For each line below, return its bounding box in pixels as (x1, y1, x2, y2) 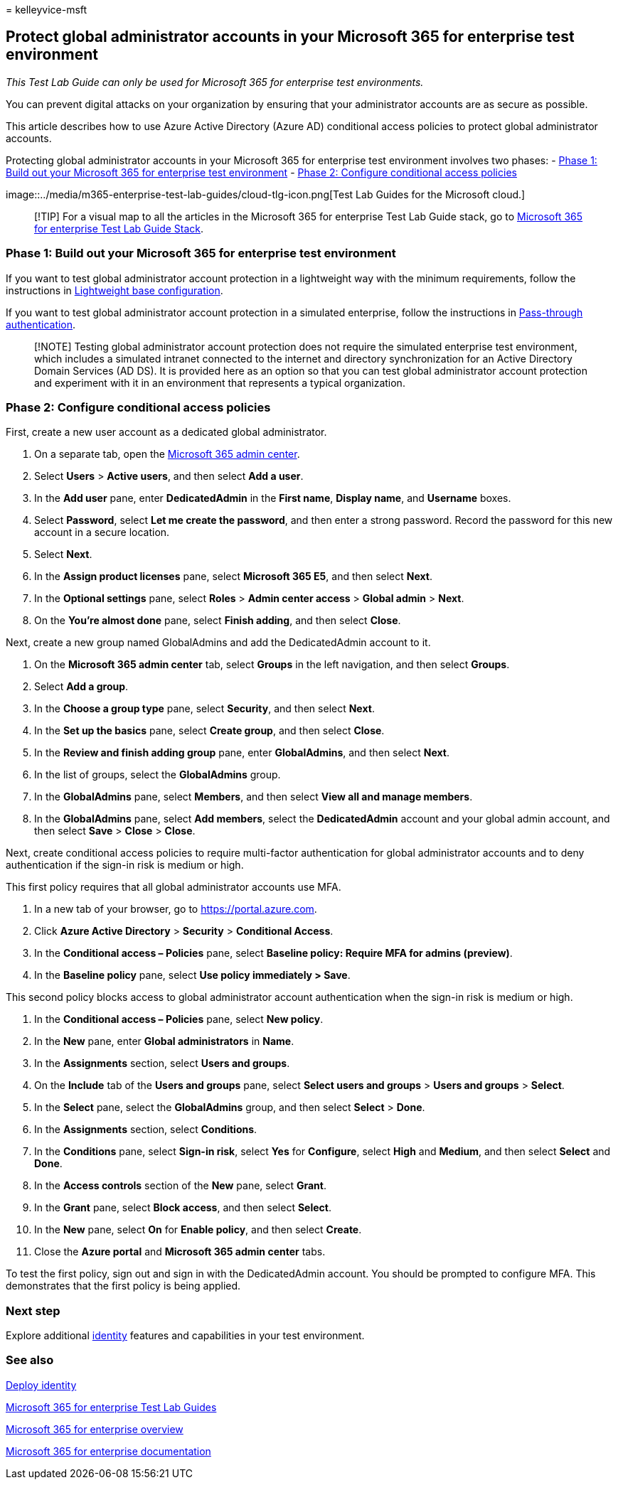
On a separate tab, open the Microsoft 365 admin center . (34, 448, 300, 461)
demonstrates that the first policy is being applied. (6, 1280, 241, 1292)
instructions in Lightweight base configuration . (6, 284, 223, 296)
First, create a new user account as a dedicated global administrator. (6, 426, 327, 439)
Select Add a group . (34, 680, 129, 693)
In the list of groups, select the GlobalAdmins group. (34, 768, 281, 781)
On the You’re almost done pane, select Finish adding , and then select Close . (34, 614, 401, 627)
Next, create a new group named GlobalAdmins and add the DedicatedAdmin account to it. (6, 636, 431, 649)
